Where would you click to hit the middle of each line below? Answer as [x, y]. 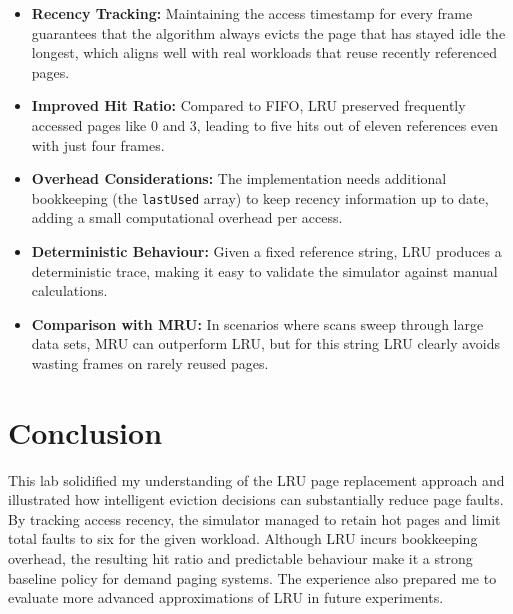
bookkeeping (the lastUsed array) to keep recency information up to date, [260, 197]
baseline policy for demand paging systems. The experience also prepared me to [252, 577]
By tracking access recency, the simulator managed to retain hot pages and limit [254, 518]
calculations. [69, 290]
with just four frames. [98, 144]
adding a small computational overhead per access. [187, 217]
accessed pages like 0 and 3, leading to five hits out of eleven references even [265, 124]
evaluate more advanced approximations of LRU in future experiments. [226, 597]
